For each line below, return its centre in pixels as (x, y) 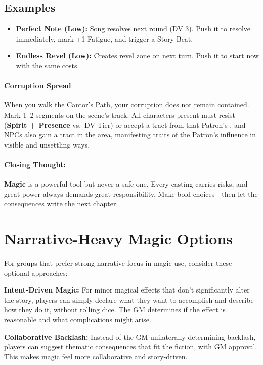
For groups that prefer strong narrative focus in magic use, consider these (118, 263)
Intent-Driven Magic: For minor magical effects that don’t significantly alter (127, 290)
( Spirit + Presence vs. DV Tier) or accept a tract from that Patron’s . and (125, 124)
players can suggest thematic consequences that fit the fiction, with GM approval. (131, 346)
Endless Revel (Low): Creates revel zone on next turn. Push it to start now (137, 56)
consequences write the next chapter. (61, 204)
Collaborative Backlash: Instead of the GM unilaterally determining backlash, (130, 336)
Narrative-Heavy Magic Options (119, 239)
